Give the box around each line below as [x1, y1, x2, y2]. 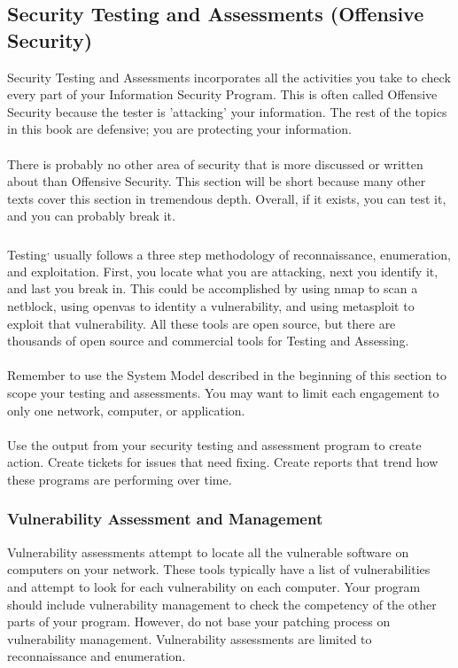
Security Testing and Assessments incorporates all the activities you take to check [7, 67, 451, 86]
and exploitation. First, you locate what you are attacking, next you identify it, [7, 261, 439, 280]
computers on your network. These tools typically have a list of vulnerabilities [7, 560, 431, 579]
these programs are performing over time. [7, 470, 232, 488]
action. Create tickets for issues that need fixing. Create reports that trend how [7, 453, 439, 471]
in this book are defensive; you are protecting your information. [7, 120, 352, 138]
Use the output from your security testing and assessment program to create [7, 435, 422, 454]
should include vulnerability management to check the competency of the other [7, 594, 437, 613]
